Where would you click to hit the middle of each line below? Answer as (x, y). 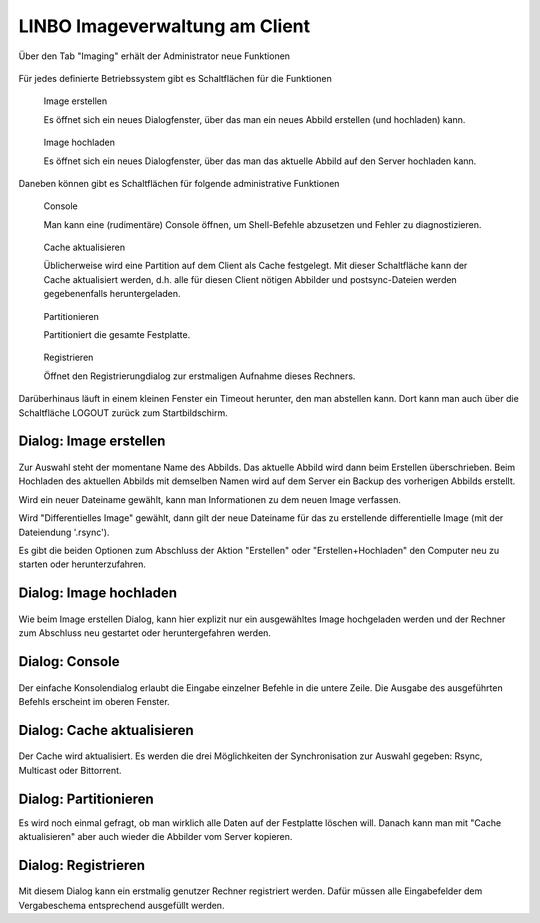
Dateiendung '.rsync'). (64, 532)
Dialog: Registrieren (81, 865)
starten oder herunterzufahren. (82, 564)
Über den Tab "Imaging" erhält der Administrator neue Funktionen (154, 56)
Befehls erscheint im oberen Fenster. (94, 701)
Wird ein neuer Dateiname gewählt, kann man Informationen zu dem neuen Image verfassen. (210, 499)
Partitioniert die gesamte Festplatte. (117, 335)
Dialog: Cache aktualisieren (106, 730)
